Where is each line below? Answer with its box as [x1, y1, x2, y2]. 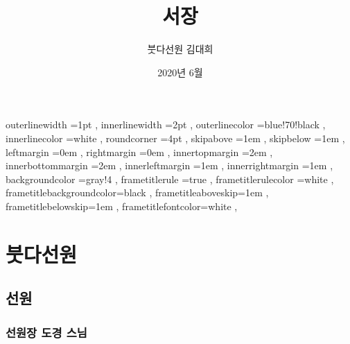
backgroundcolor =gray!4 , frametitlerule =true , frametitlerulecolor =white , [6, 171, 334, 186]
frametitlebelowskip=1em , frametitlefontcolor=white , [6, 198, 238, 213]
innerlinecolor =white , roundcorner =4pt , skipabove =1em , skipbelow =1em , [6, 130, 345, 145]
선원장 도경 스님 [6, 323, 87, 341]
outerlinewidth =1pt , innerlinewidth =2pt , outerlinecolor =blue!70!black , [6, 117, 326, 132]
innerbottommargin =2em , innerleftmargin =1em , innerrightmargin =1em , [6, 158, 333, 173]
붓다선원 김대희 [147, 42, 213, 56]
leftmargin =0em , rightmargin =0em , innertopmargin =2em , [6, 144, 273, 159]
